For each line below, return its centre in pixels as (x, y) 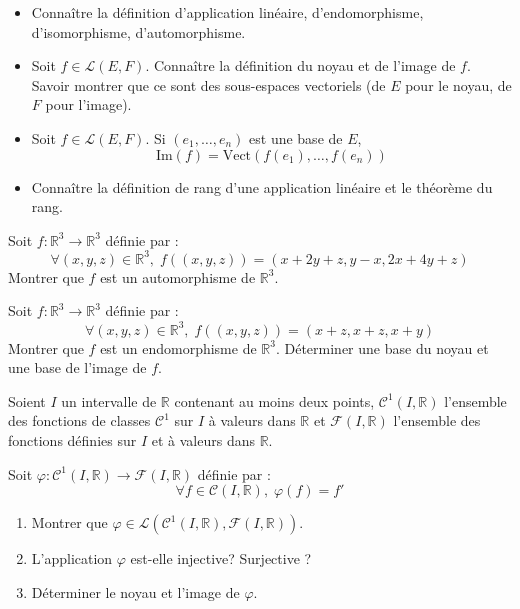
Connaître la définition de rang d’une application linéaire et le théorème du (262, 186)
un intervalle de (109, 400)
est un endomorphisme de (178, 347)
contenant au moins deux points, (274, 400)
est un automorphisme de (178, 276)
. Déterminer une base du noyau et (382, 347)
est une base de (296, 137)
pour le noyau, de (458, 84)
